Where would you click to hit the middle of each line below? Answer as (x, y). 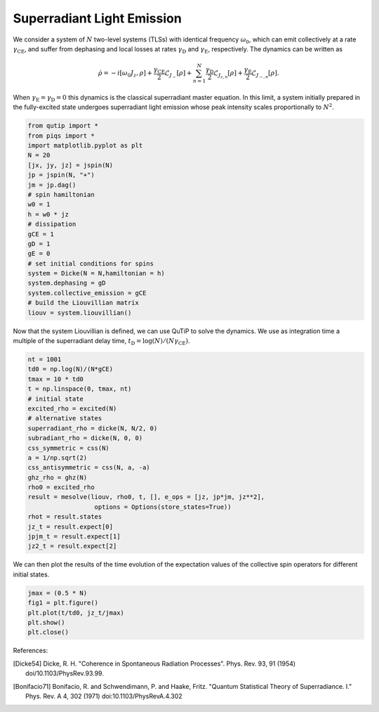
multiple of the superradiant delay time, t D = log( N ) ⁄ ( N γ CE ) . (101, 342)
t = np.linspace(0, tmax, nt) (80, 389)
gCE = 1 (41, 234)
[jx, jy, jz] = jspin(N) (71, 165)
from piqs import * (61, 136)
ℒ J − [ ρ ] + (178, 75)
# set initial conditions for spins (91, 263)
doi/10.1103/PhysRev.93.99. (65, 673)
